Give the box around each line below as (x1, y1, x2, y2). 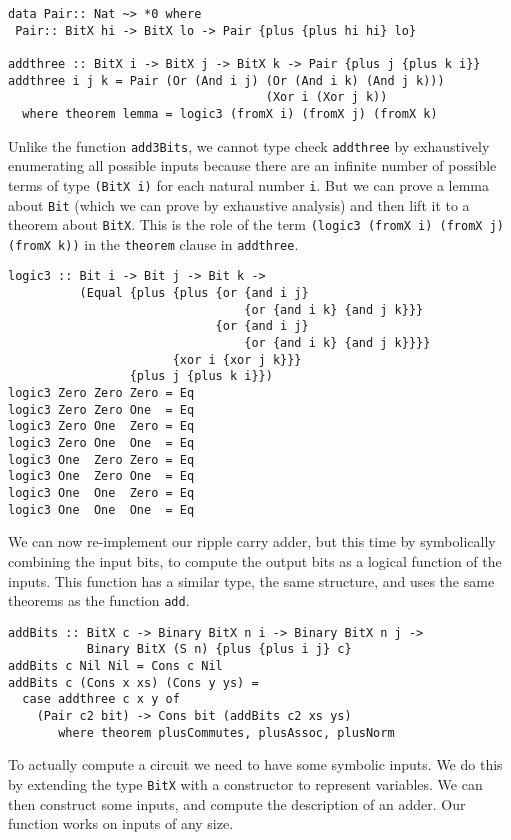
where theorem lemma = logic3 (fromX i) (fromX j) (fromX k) (22, 106, 438, 121)
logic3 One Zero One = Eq (8, 469, 195, 484)
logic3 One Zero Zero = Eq (8, 452, 195, 467)
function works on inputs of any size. (8, 813, 234, 834)
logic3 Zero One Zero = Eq (8, 419, 195, 434)
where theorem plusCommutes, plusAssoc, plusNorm (58, 725, 395, 740)
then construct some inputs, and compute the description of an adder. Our (8, 793, 466, 814)
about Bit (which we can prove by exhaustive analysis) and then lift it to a (8, 194, 470, 215)
